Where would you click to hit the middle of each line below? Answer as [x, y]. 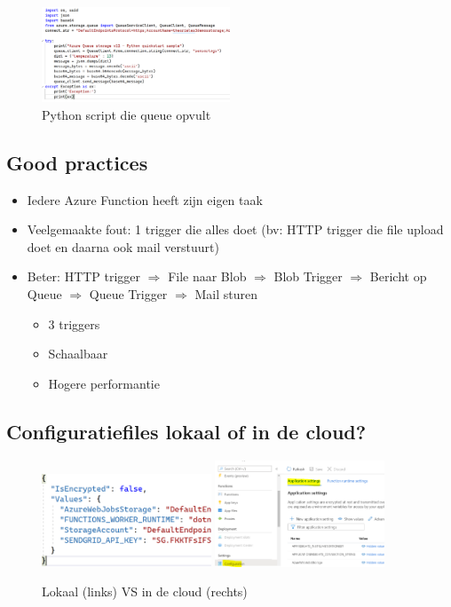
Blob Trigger [308, 276]
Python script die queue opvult [127, 114]
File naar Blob [207, 276]
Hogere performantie [104, 383]
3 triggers [74, 323]
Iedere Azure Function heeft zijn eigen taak [145, 199]
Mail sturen [226, 294]
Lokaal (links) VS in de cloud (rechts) [145, 591]
